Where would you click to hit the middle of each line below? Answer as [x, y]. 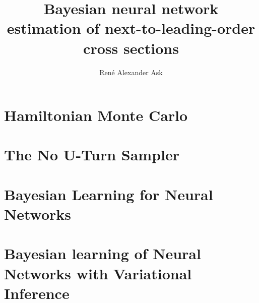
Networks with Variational [98, 273]
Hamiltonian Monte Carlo [96, 115]
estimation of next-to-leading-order [131, 28]
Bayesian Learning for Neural [109, 194]
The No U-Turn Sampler [92, 155]
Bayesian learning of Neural [103, 253]
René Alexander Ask [131, 72]
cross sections [131, 48]
